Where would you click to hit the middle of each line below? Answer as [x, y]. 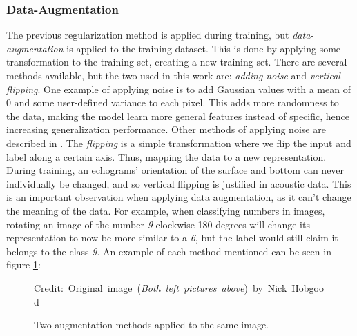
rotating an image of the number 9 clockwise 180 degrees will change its [158, 224]
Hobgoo [308, 287]
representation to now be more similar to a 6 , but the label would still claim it [172, 238]
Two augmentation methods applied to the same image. [152, 325]
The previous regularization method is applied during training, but [148, 35]
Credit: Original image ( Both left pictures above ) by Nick [161, 287]
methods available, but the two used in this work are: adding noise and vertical [173, 75]
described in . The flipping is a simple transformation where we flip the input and [179, 142]
